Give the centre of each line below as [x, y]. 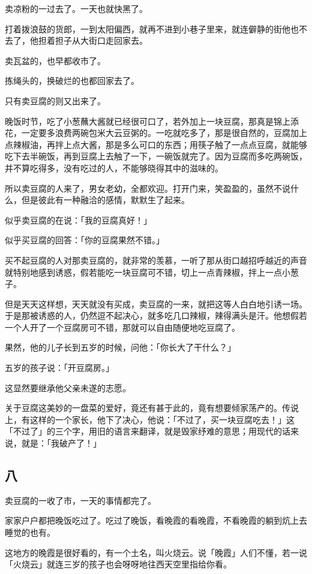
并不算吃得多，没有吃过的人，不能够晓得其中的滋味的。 [114, 167]
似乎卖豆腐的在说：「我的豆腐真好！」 [78, 220]
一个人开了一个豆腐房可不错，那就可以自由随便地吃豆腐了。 [122, 327]
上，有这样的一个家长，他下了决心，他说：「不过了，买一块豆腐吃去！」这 [150, 419]
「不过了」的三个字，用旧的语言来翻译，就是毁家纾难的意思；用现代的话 [148, 431]
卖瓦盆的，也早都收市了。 [55, 60]
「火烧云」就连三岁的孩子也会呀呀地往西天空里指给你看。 [118, 564]
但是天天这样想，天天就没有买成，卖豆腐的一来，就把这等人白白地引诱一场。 [156, 303]
